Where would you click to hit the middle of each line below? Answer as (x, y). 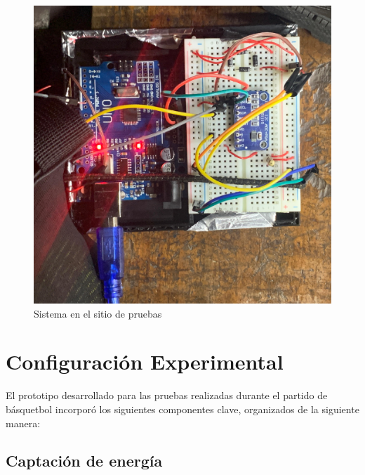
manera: (23, 423)
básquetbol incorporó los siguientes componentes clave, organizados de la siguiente (182, 409)
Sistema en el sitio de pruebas (98, 313)
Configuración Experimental (145, 362)
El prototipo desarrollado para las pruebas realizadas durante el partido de (167, 395)
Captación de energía (84, 461)
